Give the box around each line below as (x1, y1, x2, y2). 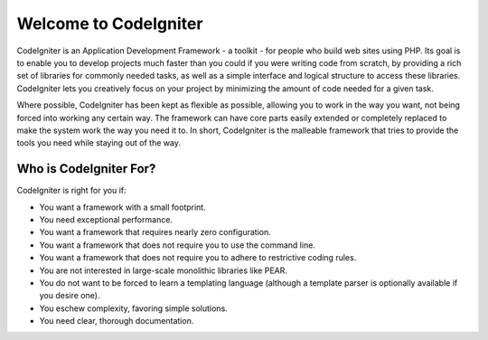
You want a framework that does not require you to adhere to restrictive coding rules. (39, 252, 357, 263)
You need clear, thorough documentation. (39, 316, 194, 326)
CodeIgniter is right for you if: (16, 185, 127, 196)
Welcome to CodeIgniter (16, 14, 203, 33)
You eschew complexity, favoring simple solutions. (39, 303, 228, 314)
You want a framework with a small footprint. (39, 202, 207, 212)
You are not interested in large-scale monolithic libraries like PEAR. (39, 265, 288, 276)
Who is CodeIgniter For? (16, 161, 156, 176)
